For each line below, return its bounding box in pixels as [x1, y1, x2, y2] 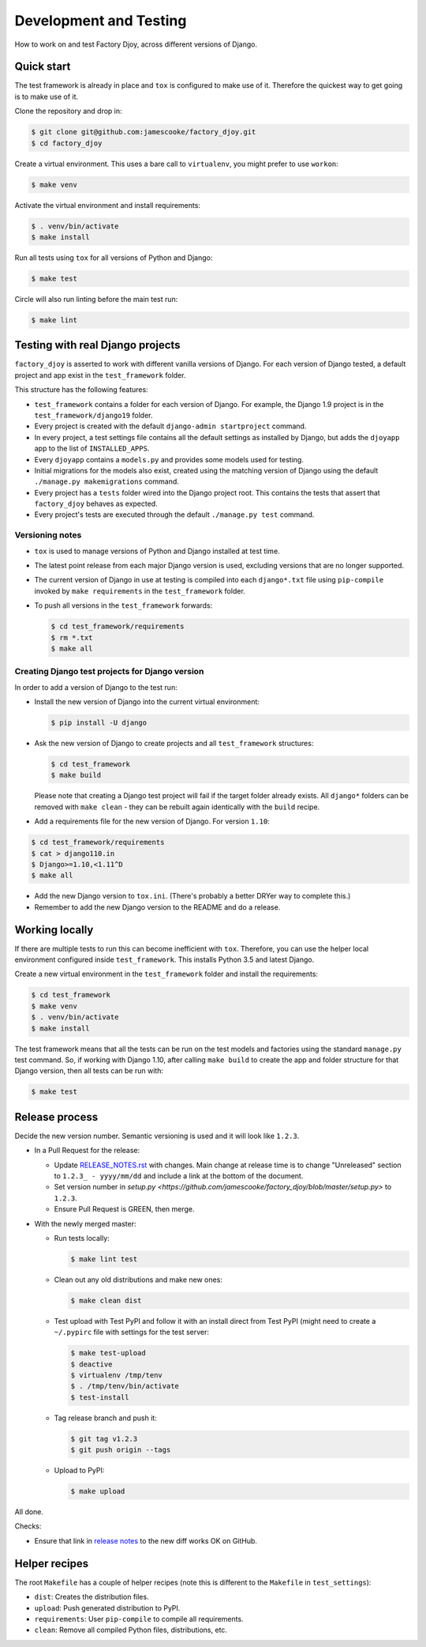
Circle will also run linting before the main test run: [14, 294, 178, 303]
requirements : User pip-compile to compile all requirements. [34, 1614, 244, 1623]
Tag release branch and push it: [54, 1413, 157, 1423]
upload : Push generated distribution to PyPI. [34, 1603, 181, 1612]
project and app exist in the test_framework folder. [14, 370, 186, 379]
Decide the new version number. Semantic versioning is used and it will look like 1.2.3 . [14, 1131, 300, 1140]
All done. [14, 1507, 43, 1517]
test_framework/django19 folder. [34, 410, 153, 420]
